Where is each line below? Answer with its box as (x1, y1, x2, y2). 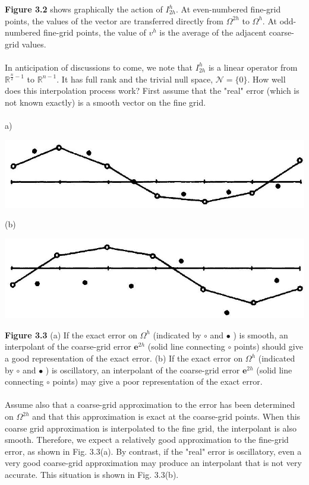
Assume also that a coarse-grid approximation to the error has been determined (5, 398, 295, 411)
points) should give (234, 340, 303, 353)
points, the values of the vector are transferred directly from (5, 14, 224, 27)
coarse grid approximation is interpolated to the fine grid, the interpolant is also (5, 421, 297, 434)
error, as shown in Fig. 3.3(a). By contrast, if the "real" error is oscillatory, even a (5, 445, 302, 457)
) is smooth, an (233, 328, 288, 341)
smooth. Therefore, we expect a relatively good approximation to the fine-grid (5, 433, 289, 446)
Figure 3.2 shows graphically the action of (5, 3, 163, 15)
